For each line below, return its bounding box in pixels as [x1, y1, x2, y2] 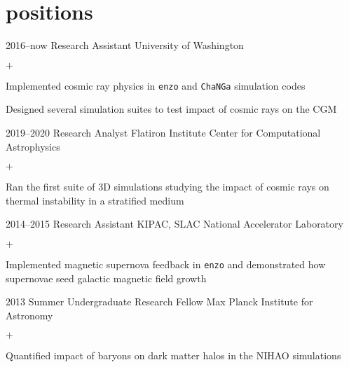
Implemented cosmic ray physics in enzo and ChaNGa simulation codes [6, 78, 306, 92]
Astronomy [6, 307, 53, 322]
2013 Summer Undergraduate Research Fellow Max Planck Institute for [6, 294, 313, 309]
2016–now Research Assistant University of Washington [6, 38, 244, 53]
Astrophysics [6, 139, 60, 153]
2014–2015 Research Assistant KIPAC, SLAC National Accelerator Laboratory [6, 216, 343, 231]
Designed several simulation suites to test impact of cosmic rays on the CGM [6, 102, 337, 116]
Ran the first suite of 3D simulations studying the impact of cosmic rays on [6, 179, 329, 194]
